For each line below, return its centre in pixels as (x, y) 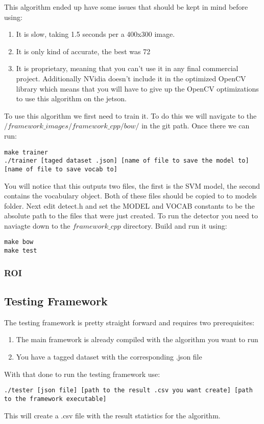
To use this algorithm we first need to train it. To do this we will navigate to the (130, 115)
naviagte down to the (37, 225)
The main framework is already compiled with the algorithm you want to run (137, 339)
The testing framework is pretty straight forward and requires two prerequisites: (129, 322)
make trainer (26, 152)
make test (21, 251)
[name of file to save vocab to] (61, 169)
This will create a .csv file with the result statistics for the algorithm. (112, 415)
